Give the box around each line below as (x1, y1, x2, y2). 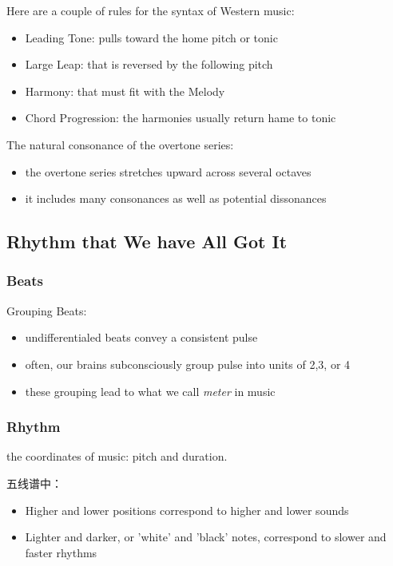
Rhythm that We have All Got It (6, 229, 288, 254)
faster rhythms (25, 544, 97, 560)
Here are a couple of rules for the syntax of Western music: (6, 2, 295, 18)
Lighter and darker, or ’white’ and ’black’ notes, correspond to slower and (25, 528, 387, 545)
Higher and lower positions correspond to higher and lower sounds (25, 501, 349, 518)
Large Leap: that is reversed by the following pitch (25, 56, 273, 73)
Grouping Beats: (6, 302, 87, 319)
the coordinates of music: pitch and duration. (6, 448, 228, 465)
